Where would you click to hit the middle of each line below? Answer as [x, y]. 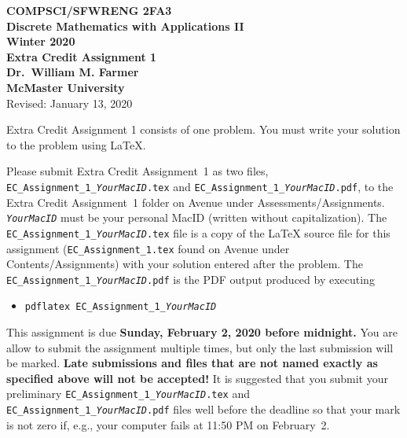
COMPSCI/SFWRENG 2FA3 [89, 10]
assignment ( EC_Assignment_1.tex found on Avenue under [148, 248]
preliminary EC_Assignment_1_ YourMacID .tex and [128, 394]
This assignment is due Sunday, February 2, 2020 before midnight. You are [202, 332]
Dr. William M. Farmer [73, 72]
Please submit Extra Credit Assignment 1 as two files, [137, 171]
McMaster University [66, 87]
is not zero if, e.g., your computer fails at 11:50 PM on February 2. [168, 424]
